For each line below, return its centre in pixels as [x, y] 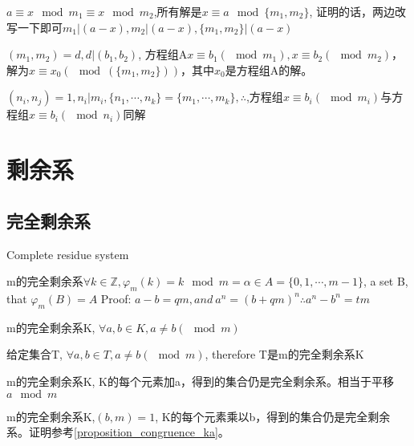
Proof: [116, 298]
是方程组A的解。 [269, 69]
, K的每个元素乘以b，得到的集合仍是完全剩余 [273, 416]
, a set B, [386, 281]
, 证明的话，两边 [352, 11]
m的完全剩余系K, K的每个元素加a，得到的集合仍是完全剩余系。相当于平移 [200, 381]
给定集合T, [34, 354]
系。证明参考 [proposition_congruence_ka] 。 [118, 432]
